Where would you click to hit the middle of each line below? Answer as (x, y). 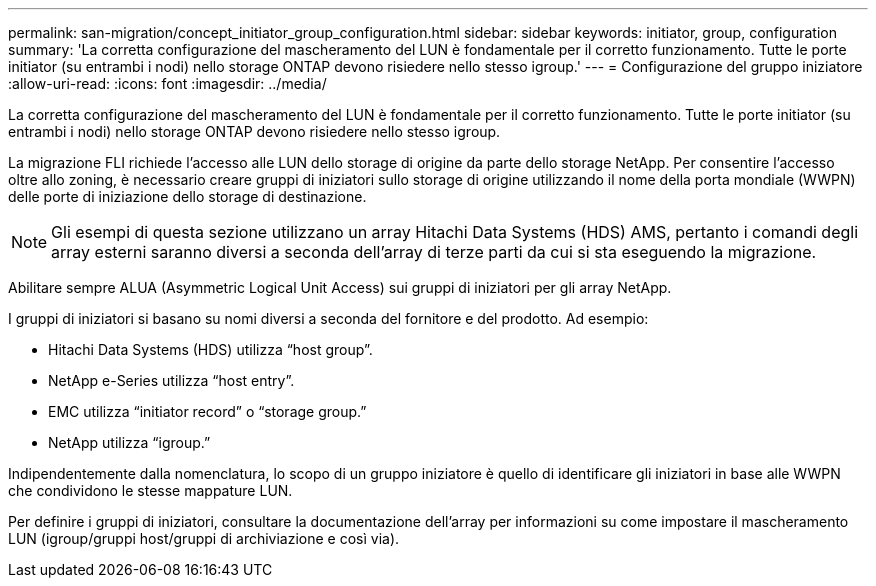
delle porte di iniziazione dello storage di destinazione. (187, 196)
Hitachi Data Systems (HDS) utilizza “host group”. (210, 349)
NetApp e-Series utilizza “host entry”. (171, 380)
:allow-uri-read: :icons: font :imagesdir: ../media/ (167, 83)
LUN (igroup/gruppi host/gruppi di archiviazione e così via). (204, 538)
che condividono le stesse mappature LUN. (150, 490)
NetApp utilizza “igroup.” (129, 442)
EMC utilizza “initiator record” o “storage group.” (207, 411)
